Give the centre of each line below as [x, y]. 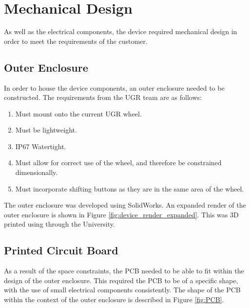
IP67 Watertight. [41, 146]
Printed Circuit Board [61, 250]
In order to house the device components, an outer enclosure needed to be [114, 87]
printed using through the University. [59, 224]
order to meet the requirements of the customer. [76, 41]
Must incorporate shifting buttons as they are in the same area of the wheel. [130, 188]
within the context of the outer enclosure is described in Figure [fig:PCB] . [114, 299]
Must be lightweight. [46, 130]
